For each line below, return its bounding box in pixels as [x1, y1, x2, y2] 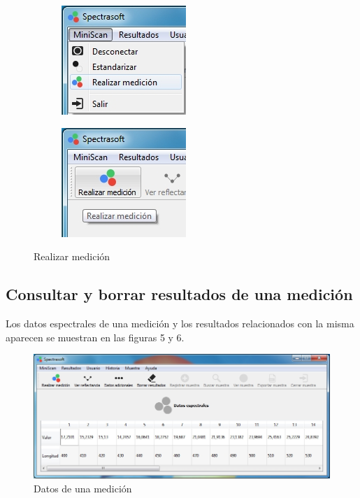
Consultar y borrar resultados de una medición [6, 283, 353, 305]
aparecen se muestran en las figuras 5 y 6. [6, 329, 185, 344]
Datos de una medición [34, 481, 132, 496]
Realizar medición [34, 249, 110, 264]
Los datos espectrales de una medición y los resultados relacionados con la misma [6, 315, 354, 330]
